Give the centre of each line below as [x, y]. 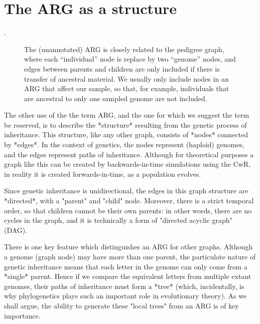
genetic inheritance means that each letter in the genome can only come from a [126, 266]
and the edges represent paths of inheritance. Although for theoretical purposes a [129, 154]
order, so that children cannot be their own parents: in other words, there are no [128, 210]
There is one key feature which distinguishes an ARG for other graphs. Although [128, 247]
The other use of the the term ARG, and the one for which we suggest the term [127, 115]
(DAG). [16, 230]
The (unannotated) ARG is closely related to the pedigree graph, [124, 49]
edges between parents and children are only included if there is [122, 68]
